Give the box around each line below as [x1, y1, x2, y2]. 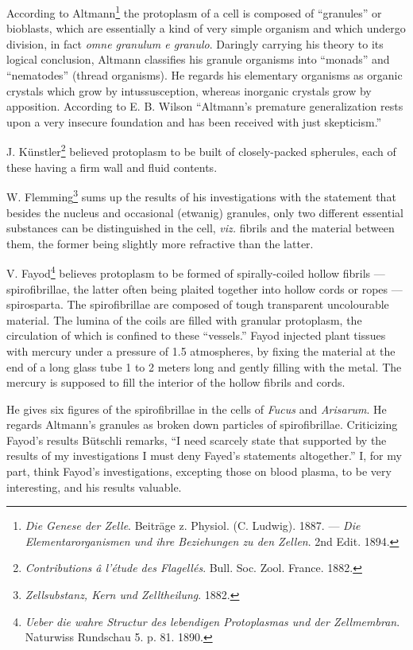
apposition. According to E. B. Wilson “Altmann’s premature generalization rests [6, 98, 403, 115]
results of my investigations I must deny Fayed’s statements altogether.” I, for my [6, 447, 402, 464]
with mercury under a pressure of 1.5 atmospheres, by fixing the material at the [6, 342, 396, 359]
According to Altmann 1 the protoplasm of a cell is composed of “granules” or [6, 2, 382, 21]
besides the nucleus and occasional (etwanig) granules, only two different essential [6, 204, 403, 220]
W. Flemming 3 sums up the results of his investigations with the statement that [6, 186, 396, 204]
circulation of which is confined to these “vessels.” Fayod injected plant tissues [6, 327, 386, 344]
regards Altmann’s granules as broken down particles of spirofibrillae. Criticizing [6, 416, 398, 433]
